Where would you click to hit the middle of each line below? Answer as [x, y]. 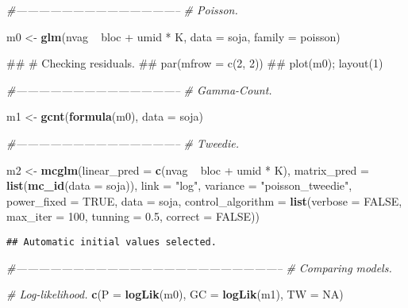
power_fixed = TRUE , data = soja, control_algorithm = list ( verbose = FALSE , [204, 200]
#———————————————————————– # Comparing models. [199, 267]
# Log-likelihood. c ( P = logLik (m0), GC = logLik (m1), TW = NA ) [175, 294]
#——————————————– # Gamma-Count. [139, 89]
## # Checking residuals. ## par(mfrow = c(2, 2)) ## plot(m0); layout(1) [195, 63]
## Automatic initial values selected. [112, 242]
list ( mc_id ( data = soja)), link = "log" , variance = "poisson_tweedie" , [179, 185]
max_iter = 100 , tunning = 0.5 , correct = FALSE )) [133, 216]
